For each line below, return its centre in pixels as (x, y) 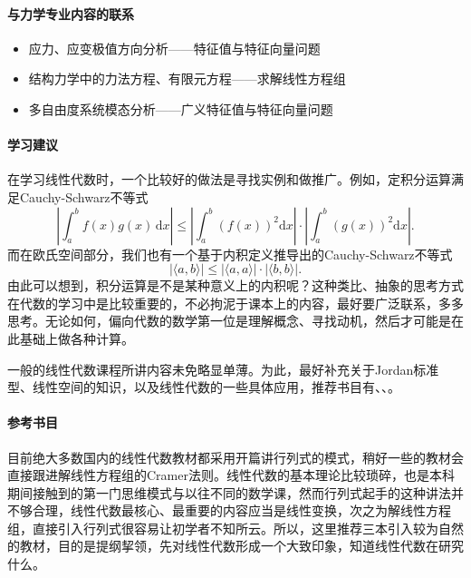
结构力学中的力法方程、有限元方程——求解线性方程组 (187, 78)
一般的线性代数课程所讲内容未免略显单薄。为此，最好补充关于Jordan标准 (223, 369)
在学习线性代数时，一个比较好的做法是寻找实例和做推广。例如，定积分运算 (229, 179)
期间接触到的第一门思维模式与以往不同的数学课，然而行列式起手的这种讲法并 (235, 492)
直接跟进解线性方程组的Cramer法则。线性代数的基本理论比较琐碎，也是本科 (231, 475)
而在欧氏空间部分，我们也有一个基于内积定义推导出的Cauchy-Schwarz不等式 (230, 254)
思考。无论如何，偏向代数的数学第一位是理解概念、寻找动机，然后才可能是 (229, 321)
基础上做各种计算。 (77, 338)
